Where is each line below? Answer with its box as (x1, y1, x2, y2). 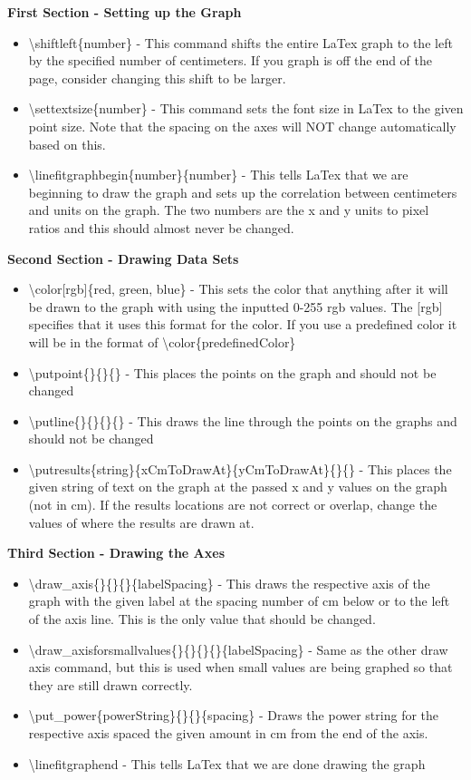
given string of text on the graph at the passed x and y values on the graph (28, 477, 447, 496)
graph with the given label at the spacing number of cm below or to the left (28, 591, 450, 610)
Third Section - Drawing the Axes (7, 543, 226, 562)
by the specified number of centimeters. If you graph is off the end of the (28, 51, 433, 70)
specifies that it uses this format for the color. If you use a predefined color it (28, 315, 457, 334)
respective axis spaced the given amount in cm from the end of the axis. (28, 724, 428, 742)
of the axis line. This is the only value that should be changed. (28, 609, 376, 629)
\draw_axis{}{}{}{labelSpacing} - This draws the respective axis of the (28, 573, 430, 592)
